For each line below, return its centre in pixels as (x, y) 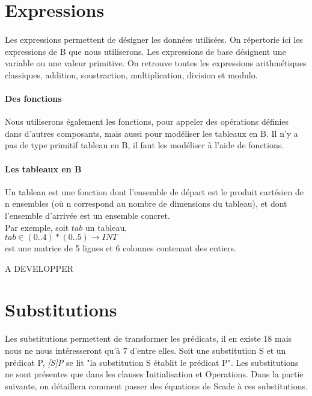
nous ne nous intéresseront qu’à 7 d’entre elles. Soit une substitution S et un (145, 350)
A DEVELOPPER (39, 268)
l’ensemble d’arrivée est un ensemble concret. (87, 215)
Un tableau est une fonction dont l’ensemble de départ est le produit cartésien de (154, 191)
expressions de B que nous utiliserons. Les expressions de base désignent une (145, 51)
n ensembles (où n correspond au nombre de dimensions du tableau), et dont (146, 203)
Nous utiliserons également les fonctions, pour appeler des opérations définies (147, 121)
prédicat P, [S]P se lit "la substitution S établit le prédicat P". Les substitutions (152, 362)
